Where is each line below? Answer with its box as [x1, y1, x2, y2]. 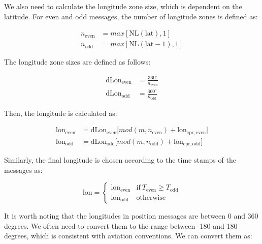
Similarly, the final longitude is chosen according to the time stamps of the [4, 155, 236, 165]
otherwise [136, 194, 166, 201]
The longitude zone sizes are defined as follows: [4, 56, 151, 67]
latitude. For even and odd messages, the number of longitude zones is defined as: [4, 11, 258, 21]
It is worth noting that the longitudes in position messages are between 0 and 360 [4, 210, 258, 221]
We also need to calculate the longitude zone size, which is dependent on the [4, 1, 242, 11]
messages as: [4, 164, 43, 175]
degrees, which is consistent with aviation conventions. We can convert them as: [4, 230, 252, 241]
